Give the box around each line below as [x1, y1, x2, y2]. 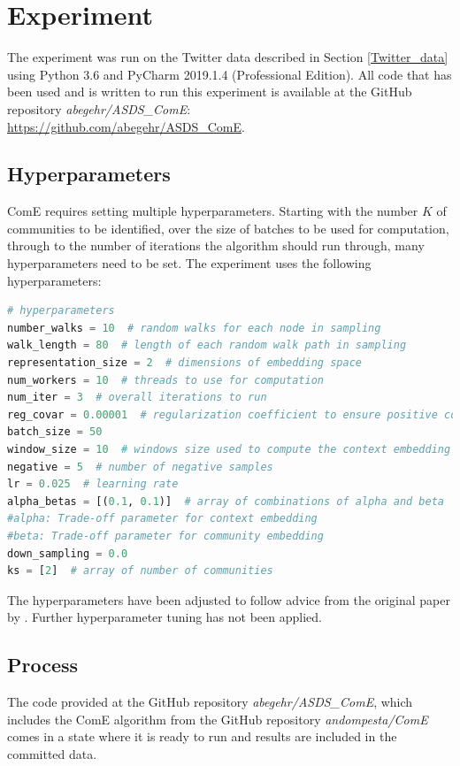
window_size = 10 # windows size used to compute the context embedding [7, 443, 451, 456]
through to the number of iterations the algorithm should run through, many [7, 236, 425, 255]
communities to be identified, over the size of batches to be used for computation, [7, 218, 449, 237]
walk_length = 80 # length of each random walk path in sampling [7, 339, 407, 352]
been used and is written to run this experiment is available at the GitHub [7, 82, 412, 101]
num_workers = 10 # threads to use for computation [7, 373, 324, 387]
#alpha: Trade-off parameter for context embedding [7, 512, 318, 525]
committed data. [7, 744, 97, 762]
